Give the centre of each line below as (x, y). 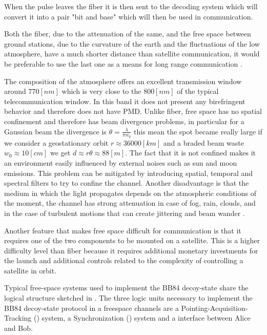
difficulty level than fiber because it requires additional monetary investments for (131, 250)
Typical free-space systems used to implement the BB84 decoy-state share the (126, 288)
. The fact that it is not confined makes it (191, 153)
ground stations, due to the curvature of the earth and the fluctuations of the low (132, 43)
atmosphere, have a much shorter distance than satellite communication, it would (132, 54)
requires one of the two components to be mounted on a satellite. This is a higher (132, 240)
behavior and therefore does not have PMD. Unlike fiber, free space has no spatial (133, 111)
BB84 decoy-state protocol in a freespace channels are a (91, 308)
